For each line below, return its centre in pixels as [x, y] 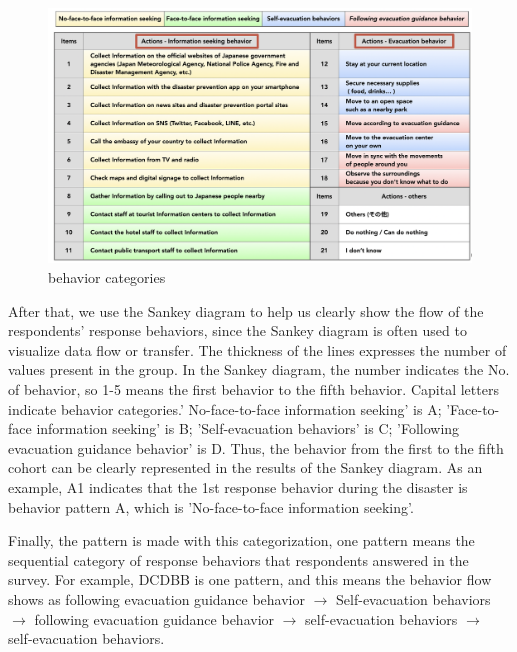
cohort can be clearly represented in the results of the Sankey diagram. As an [245, 467]
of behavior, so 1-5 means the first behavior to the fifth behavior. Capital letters [253, 389]
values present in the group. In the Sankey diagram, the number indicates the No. [259, 369]
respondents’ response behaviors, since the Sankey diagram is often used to [237, 330]
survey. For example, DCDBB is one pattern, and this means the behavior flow [250, 579]
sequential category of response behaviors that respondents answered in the [238, 559]
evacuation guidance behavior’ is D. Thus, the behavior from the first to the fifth [256, 447]
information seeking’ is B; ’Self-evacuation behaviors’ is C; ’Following [248, 428]
